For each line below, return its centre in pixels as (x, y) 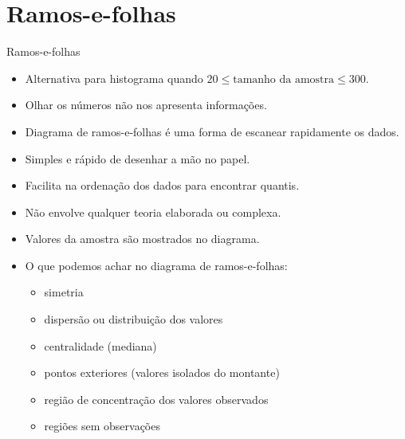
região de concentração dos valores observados (156, 399)
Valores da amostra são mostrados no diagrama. (142, 239)
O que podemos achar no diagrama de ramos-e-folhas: (156, 265)
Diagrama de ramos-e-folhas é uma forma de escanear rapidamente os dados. (212, 131)
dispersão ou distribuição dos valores (134, 319)
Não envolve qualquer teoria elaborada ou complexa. (153, 212)
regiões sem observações (102, 426)
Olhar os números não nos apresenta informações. (146, 105)
